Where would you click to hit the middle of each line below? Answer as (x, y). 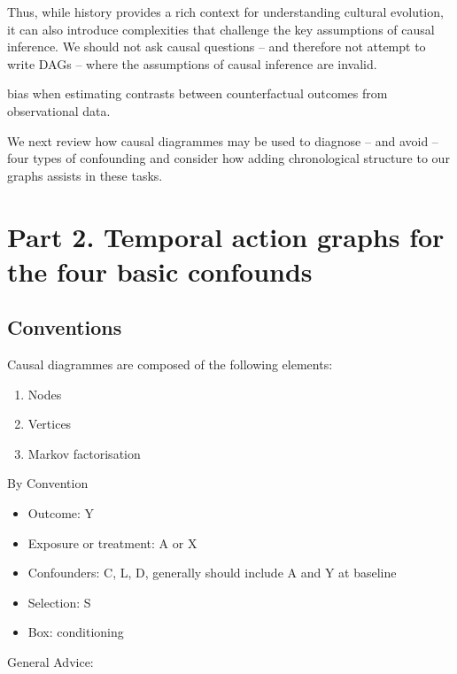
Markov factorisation (84, 453)
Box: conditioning (76, 632)
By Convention (48, 483)
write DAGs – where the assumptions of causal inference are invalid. (192, 63)
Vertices (50, 424)
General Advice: (50, 662)
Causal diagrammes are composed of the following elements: (170, 364)
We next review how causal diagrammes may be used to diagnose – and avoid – (223, 140)
